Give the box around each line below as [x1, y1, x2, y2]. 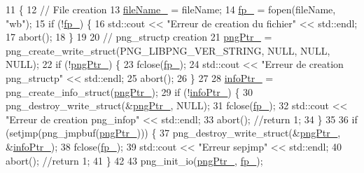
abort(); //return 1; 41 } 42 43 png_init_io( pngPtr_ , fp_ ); [6, 153, 263, 167]
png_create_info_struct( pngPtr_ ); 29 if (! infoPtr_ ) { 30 [6, 84, 253, 99]
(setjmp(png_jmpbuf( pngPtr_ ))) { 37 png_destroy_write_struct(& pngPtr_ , [6, 125, 341, 140]
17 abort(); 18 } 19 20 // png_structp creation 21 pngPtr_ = [6, 29, 272, 44]
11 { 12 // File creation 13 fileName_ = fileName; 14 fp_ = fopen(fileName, [6, 2, 336, 16]
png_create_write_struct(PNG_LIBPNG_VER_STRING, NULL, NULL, [6, 43, 330, 57]
